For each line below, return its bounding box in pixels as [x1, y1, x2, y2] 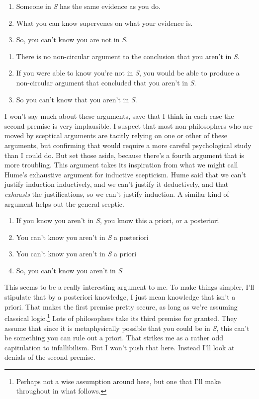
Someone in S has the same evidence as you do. [16, 1, 161, 11]
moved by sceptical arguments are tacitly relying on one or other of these [4, 130, 227, 141]
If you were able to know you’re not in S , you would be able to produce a [16, 68, 240, 78]
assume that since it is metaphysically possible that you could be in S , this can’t [4, 322, 250, 333]
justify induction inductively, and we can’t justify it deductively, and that [4, 179, 229, 189]
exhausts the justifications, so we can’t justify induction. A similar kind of [4, 188, 229, 199]
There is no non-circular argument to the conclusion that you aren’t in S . [16, 51, 240, 61]
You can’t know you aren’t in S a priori [16, 248, 137, 259]
